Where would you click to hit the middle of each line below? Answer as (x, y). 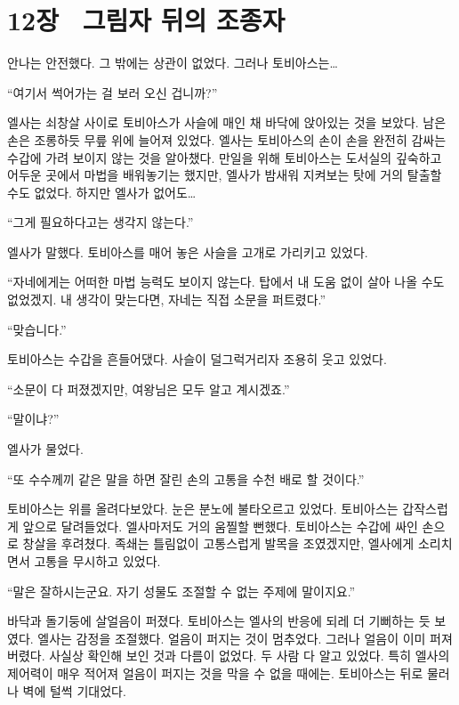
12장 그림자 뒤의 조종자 (146, 20)
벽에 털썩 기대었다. (74, 690)
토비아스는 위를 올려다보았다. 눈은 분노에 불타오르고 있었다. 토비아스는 (203, 509)
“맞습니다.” (37, 329)
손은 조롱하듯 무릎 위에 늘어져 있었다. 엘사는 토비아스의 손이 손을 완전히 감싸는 (227, 139)
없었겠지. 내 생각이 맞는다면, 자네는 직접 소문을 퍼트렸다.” (167, 300)
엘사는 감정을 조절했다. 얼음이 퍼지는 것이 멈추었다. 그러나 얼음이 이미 (232, 638)
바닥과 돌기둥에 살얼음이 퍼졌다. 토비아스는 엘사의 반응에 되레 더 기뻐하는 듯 (219, 621)
